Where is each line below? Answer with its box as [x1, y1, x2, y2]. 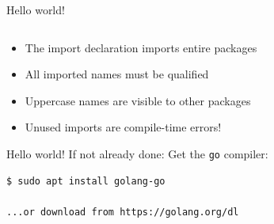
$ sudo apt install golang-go [6, 175, 166, 187]
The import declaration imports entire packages [25, 39, 257, 55]
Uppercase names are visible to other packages [25, 92, 251, 108]
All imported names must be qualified [25, 66, 209, 82]
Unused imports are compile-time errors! [25, 119, 222, 135]
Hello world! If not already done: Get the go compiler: [6, 145, 268, 161]
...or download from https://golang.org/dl [6, 206, 239, 218]
